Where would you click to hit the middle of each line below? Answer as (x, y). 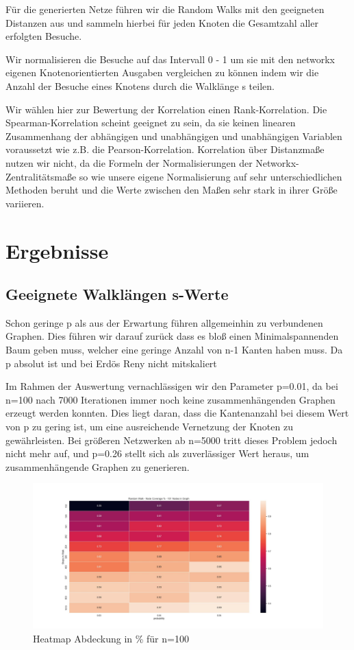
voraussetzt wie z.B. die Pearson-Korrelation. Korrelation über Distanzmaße (165, 149)
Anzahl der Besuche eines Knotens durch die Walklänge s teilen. (140, 85)
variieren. (25, 203)
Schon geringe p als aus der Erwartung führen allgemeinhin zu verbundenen (164, 322)
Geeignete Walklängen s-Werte (117, 294)
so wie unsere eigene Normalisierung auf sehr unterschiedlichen (211, 176)
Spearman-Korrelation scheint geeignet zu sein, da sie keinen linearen (151, 123)
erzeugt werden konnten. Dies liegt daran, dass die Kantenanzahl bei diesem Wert (177, 413)
